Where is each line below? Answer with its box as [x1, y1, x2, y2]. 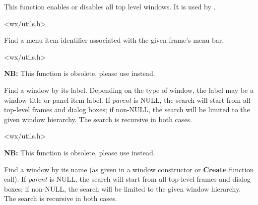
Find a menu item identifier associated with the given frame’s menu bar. [4, 35, 224, 45]
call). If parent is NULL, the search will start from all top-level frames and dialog [4, 174, 251, 184]
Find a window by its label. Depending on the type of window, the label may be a [4, 84, 254, 95]
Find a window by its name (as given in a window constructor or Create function [4, 164, 254, 174]
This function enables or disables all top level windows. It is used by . [4, 1, 216, 11]
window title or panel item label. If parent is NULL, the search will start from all [4, 94, 251, 105]
